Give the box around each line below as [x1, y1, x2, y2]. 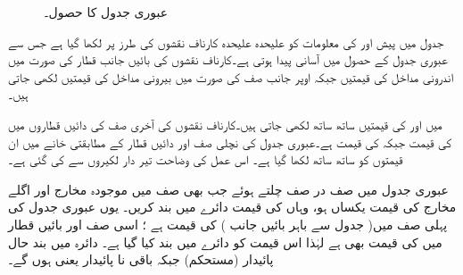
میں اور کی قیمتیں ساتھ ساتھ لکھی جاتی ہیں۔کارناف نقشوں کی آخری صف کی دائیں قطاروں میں [8, 114, 442, 133]
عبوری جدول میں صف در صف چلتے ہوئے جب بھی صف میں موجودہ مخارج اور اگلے [8, 179, 449, 198]
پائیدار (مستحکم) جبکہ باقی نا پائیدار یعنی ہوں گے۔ [8, 250, 274, 269]
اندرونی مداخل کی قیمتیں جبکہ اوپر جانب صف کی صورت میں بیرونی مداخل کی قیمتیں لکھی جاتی [8, 67, 454, 86]
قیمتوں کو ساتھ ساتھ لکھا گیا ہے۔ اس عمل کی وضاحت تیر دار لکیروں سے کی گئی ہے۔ [8, 150, 403, 169]
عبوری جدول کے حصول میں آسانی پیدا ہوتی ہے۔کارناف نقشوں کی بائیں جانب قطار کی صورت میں [8, 50, 448, 69]
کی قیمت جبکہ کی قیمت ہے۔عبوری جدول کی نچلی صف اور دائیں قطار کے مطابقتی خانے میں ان [8, 132, 451, 151]
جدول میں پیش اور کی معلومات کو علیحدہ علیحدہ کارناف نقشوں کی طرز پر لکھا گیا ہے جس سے [8, 32, 444, 51]
